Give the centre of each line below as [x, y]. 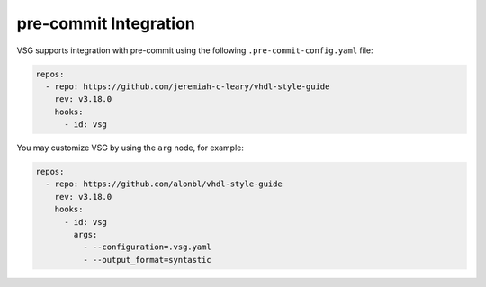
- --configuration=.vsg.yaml [147, 247]
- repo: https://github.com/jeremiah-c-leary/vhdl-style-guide [188, 86]
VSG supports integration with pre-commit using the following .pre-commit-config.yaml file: [195, 50]
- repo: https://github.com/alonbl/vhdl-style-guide [164, 184]
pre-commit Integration [106, 23]
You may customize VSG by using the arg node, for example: [130, 148]
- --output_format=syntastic [147, 260]
